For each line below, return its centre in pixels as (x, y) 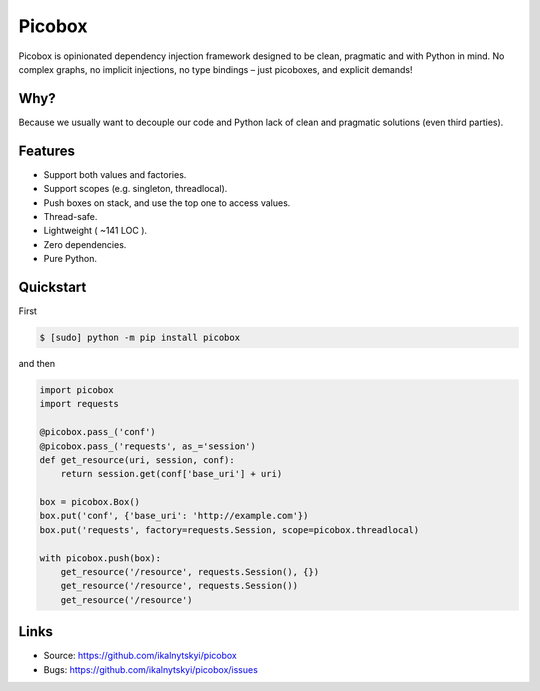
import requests (79, 404)
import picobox (76, 389)
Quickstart (52, 286)
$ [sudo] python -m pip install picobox (139, 337)
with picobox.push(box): (100, 558)
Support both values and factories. (115, 174)
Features (46, 150)
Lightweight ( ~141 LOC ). (95, 231)
